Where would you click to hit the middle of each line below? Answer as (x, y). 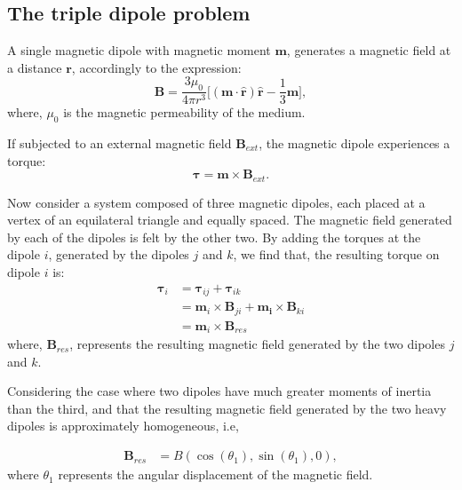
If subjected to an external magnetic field (119, 143)
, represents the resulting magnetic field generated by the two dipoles (257, 344)
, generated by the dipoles (119, 254)
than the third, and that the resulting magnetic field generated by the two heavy (227, 408)
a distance (35, 67)
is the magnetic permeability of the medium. (184, 112)
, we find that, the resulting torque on (336, 254)
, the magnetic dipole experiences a (354, 143)
